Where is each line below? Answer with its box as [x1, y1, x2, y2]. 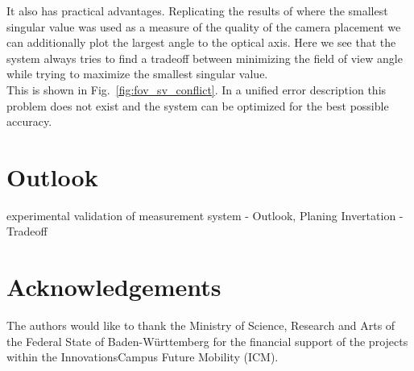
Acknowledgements [6, 270, 221, 303]
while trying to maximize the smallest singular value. [6, 65, 268, 82]
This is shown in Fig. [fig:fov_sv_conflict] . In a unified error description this [6, 81, 387, 98]
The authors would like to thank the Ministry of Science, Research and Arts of [6, 317, 395, 334]
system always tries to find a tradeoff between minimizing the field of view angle [6, 49, 403, 66]
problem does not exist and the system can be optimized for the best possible [6, 97, 389, 114]
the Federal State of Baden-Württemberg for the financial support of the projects [6, 332, 408, 349]
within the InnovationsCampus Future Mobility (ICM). [6, 348, 279, 365]
